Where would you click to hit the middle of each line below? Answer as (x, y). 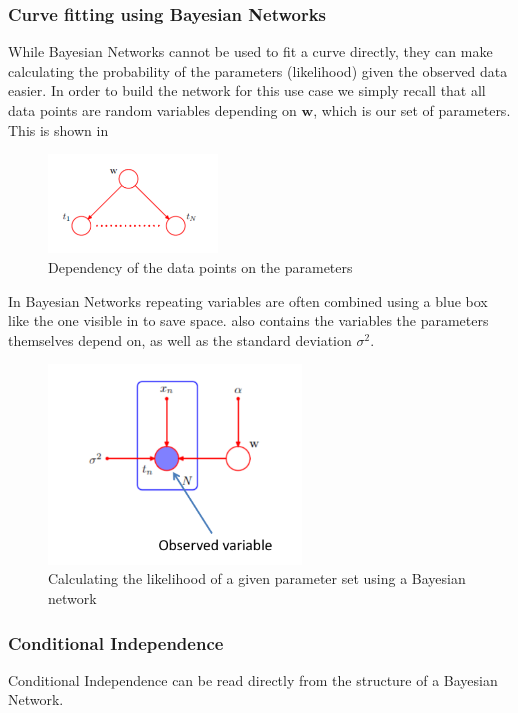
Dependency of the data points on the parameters (200, 267)
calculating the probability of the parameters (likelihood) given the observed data (258, 70)
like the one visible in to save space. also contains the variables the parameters (248, 320)
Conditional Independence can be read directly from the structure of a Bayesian (253, 679)
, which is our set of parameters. (412, 110)
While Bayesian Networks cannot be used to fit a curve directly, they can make (250, 51)
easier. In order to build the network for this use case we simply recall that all (247, 90)
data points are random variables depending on (152, 110)
